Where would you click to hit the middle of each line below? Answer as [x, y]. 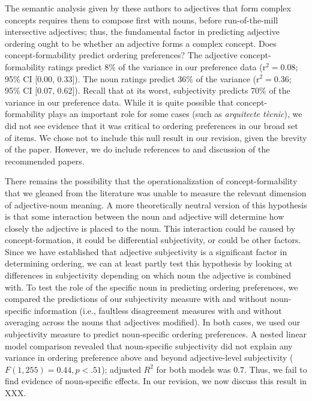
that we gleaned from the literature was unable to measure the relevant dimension [156, 192]
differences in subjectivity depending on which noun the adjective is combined [148, 275]
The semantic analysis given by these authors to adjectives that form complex [148, 8]
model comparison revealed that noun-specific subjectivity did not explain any [149, 345]
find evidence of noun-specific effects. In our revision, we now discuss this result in [156, 381]
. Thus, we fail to [276, 369]
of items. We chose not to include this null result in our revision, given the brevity [156, 137]
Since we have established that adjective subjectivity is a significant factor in [146, 251]
